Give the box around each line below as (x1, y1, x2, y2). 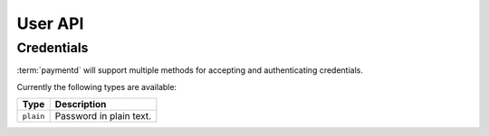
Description (54, 98, 107, 111)
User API (16, 14, 84, 33)
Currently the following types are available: (16, 81, 177, 92)
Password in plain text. (54, 110, 152, 122)
